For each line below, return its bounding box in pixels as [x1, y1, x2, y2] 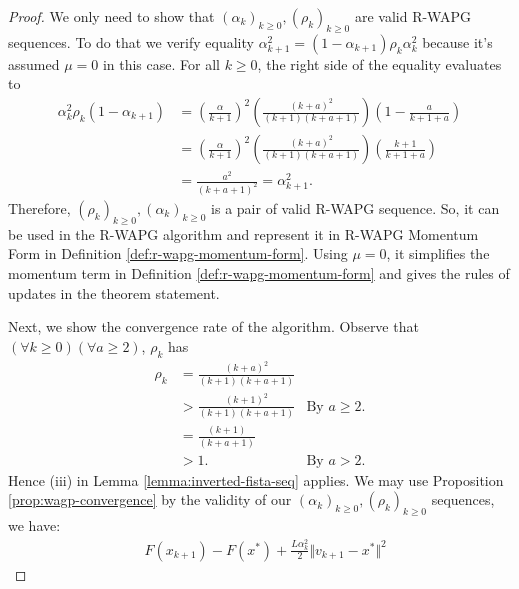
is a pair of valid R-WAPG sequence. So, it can [211, 198, 500, 219]
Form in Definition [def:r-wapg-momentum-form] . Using [8, 243, 348, 264]
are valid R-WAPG [354, 6, 471, 26]
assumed [8, 53, 60, 74]
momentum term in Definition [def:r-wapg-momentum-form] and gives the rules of [8, 263, 510, 283]
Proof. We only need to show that [8, 6, 215, 26]
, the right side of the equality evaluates [257, 53, 502, 74]
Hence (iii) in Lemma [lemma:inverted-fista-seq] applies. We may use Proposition [8, 469, 504, 490]
